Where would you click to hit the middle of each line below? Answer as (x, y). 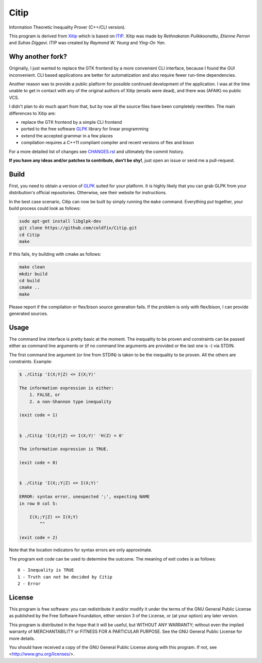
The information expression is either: (66, 388)
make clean (32, 267)
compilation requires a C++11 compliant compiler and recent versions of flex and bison (107, 143)
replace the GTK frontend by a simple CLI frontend (72, 122)
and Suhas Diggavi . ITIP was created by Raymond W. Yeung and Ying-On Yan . (87, 43)
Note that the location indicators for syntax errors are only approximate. (81, 550)
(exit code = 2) (39, 537)
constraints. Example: (31, 362)
